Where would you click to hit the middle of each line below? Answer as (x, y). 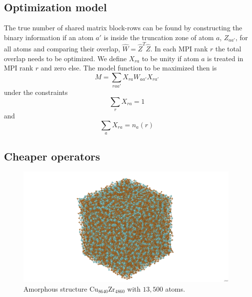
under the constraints (36, 92)
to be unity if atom (170, 58)
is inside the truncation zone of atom (159, 37)
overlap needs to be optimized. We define (65, 58)
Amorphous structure (55, 288)
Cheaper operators (52, 156)
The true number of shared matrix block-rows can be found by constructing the (123, 28)
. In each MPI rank (179, 49)
